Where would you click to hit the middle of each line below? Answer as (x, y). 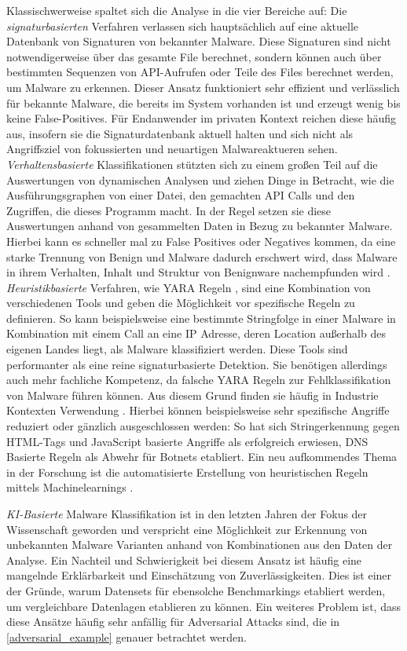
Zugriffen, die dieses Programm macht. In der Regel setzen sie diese (169, 210)
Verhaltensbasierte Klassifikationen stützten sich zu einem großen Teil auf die (192, 164)
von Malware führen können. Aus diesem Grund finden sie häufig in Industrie (192, 395)
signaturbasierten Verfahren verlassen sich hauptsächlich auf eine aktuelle (182, 26)
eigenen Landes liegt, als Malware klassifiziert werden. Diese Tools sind (177, 349)
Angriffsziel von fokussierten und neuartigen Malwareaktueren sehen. (172, 149)
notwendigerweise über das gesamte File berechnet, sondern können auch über (194, 56)
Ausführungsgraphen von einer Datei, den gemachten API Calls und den (181, 195)
